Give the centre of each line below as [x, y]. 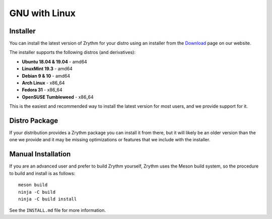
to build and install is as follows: [42, 173]
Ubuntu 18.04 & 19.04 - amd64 [55, 62]
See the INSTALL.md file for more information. [57, 210]
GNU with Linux [42, 13]
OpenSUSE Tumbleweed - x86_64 [58, 97]
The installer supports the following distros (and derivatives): [73, 52]
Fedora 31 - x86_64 [42, 90]
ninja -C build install [48, 199]
